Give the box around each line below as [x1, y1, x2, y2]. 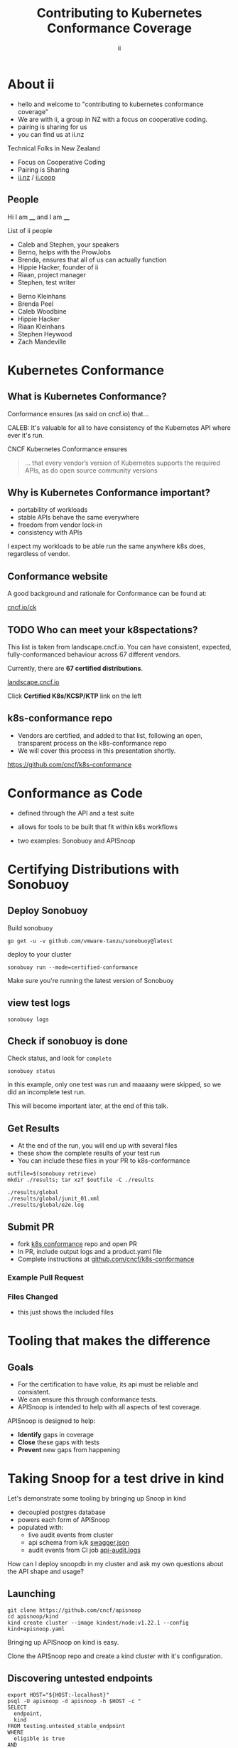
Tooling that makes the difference [7, 1333, 211, 1349]
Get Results [7, 1122, 60, 1134]
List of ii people [7, 226, 53, 235]
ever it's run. [7, 431, 45, 439]
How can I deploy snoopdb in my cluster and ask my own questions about [7, 1560, 224, 1568]
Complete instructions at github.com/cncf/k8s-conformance [17, 1255, 195, 1263]
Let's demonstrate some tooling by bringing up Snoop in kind [7, 1494, 186, 1503]
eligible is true [13, 1734, 65, 1742]
